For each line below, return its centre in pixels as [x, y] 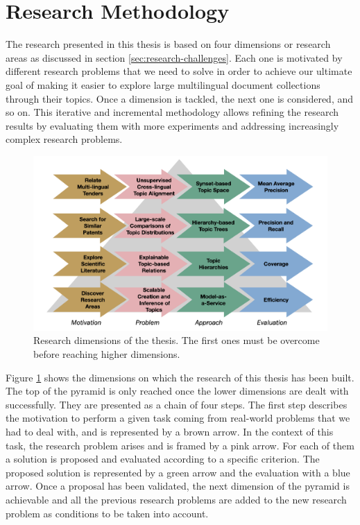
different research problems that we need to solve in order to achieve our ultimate [179, 71]
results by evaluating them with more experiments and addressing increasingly [172, 125]
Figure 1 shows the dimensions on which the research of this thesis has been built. [180, 377]
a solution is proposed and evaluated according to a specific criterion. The [163, 459]
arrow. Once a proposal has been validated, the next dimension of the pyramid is [178, 486]
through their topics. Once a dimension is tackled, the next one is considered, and [180, 98]
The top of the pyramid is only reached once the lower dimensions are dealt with [177, 391]
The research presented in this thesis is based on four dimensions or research [168, 44]
